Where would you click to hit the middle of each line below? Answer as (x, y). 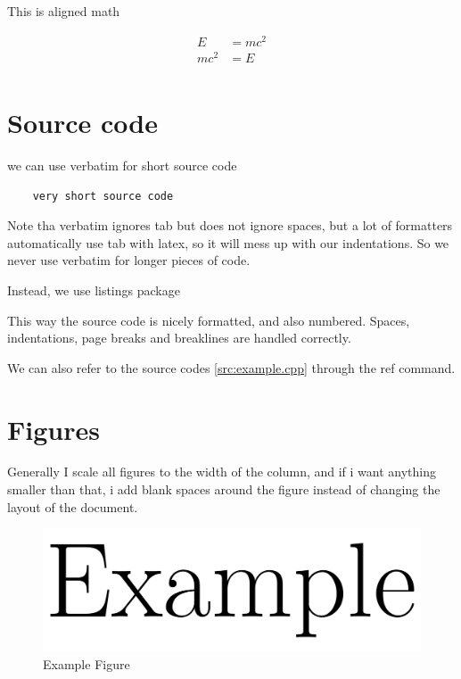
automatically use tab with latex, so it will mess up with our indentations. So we (228, 242)
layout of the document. (73, 506)
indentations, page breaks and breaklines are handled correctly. (179, 338)
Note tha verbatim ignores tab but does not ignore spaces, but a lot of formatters (230, 225)
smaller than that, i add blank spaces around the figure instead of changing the (224, 489)
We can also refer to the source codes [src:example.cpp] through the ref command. (231, 367)
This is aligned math (64, 11)
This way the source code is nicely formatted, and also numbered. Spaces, (209, 320)
